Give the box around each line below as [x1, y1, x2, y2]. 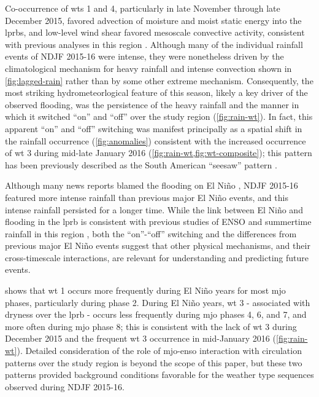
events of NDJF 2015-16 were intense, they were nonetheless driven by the [5, 50, 284, 63]
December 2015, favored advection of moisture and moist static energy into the [5, 14, 302, 26]
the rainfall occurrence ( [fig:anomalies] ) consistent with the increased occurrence [5, 134, 306, 147]
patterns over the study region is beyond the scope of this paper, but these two [5, 356, 302, 369]
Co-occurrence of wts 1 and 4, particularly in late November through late [5, 2, 280, 14]
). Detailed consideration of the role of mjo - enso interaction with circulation [17, 344, 302, 357]
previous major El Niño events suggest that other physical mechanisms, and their [5, 239, 310, 252]
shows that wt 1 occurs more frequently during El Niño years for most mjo [5, 284, 286, 297]
